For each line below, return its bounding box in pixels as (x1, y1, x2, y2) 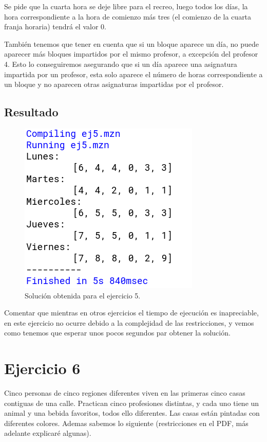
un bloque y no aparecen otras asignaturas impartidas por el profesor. (4, 79, 224, 90)
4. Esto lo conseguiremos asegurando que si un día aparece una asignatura (4, 58, 237, 69)
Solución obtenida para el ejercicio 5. (25, 290, 141, 300)
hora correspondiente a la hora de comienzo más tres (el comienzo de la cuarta (4, 11, 252, 22)
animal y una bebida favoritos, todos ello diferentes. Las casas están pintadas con (4, 408, 260, 418)
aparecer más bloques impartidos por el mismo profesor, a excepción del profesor (4, 48, 258, 59)
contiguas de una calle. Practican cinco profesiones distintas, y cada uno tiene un (4, 397, 259, 408)
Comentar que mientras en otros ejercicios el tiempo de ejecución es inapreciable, (4, 307, 259, 318)
